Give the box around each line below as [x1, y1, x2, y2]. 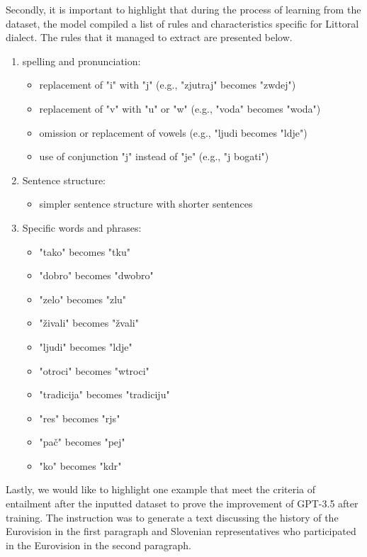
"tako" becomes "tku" [39, 244, 130, 259]
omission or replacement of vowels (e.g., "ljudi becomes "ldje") [39, 125, 307, 140]
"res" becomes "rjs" [39, 410, 120, 425]
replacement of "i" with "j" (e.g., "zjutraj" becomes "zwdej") [39, 77, 296, 92]
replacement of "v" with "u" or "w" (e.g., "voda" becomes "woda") [39, 101, 321, 116]
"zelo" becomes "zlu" [39, 291, 127, 306]
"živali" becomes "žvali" [39, 315, 139, 330]
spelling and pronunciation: [22, 53, 141, 68]
